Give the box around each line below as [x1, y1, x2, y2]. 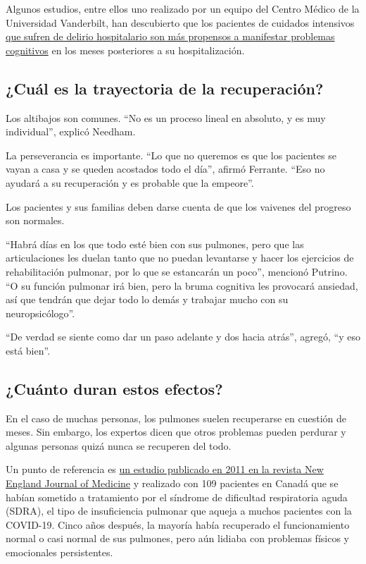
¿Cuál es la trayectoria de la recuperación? [6, 77, 324, 99]
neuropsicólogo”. [6, 305, 75, 320]
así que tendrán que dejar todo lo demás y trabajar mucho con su [6, 292, 289, 307]
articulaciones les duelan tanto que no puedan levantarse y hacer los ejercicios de [6, 250, 354, 265]
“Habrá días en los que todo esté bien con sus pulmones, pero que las [6, 236, 304, 251]
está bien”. [6, 343, 51, 357]
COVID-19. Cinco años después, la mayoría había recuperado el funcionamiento [6, 517, 350, 532]
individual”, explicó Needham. [6, 124, 136, 139]
